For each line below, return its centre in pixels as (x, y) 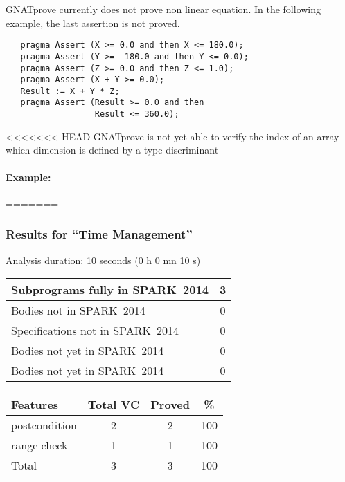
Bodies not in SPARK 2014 (78, 310)
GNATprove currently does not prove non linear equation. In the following (163, 9)
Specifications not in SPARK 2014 (95, 331)
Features (35, 405)
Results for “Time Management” (99, 234)
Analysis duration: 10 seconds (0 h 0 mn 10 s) (103, 260)
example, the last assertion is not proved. (93, 22)
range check (39, 445)
